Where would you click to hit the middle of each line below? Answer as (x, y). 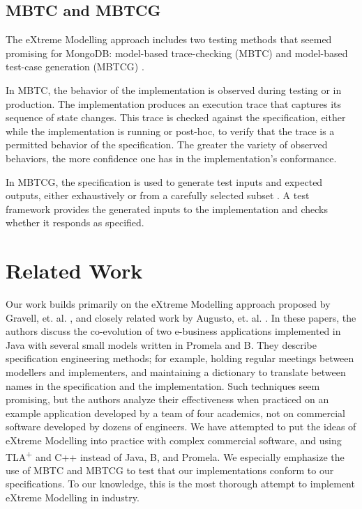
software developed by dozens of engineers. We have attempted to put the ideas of (181, 426)
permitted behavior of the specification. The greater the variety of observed (167, 144)
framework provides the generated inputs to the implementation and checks (167, 209)
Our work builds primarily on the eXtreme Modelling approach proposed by (168, 304)
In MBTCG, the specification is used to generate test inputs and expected (164, 181)
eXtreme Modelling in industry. (73, 498)
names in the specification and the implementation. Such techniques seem (163, 385)
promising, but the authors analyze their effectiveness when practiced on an (167, 399)
